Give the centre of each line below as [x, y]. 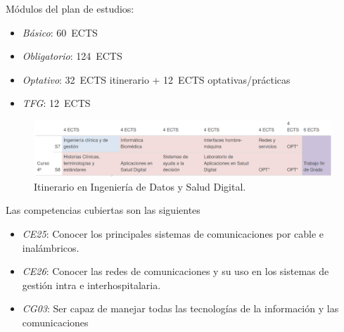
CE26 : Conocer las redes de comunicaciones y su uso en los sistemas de [176, 271]
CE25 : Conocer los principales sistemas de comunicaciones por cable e [173, 234]
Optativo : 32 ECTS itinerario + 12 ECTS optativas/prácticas [156, 79]
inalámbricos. [51, 247]
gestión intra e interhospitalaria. [91, 285]
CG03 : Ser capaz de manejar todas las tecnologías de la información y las [180, 308]
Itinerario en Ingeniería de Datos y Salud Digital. [140, 186]
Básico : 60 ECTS [60, 32]
